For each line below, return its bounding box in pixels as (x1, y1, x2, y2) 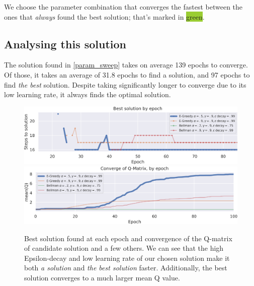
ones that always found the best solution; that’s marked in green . (4, 11, 205, 22)
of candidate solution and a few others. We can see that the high (24, 243, 224, 253)
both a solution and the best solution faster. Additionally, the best (24, 262, 227, 273)
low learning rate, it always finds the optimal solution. (4, 89, 171, 100)
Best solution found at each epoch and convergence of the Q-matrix (24, 233, 232, 243)
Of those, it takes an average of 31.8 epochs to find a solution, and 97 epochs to (4, 69, 250, 80)
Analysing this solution (4, 36, 127, 51)
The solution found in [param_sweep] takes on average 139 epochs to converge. (4, 59, 248, 70)
